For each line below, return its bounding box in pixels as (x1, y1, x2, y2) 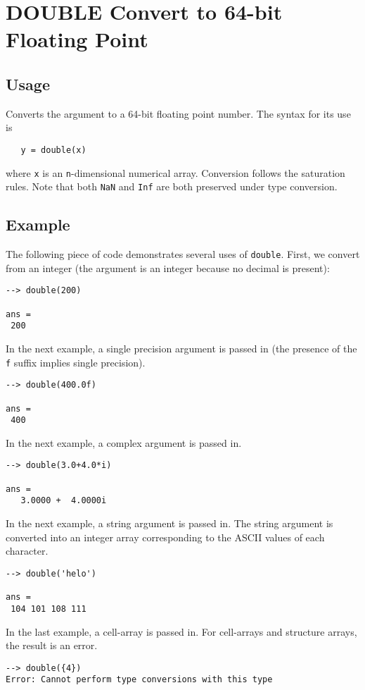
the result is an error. (6, 638, 98, 653)
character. (6, 543, 49, 558)
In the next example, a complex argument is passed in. (6, 435, 242, 450)
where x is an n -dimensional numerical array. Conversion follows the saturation (6, 165, 345, 180)
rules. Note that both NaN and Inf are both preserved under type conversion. (6, 179, 338, 194)
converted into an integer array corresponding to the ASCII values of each (6, 529, 325, 544)
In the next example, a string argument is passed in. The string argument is (6, 516, 333, 531)
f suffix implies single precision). (6, 355, 146, 369)
